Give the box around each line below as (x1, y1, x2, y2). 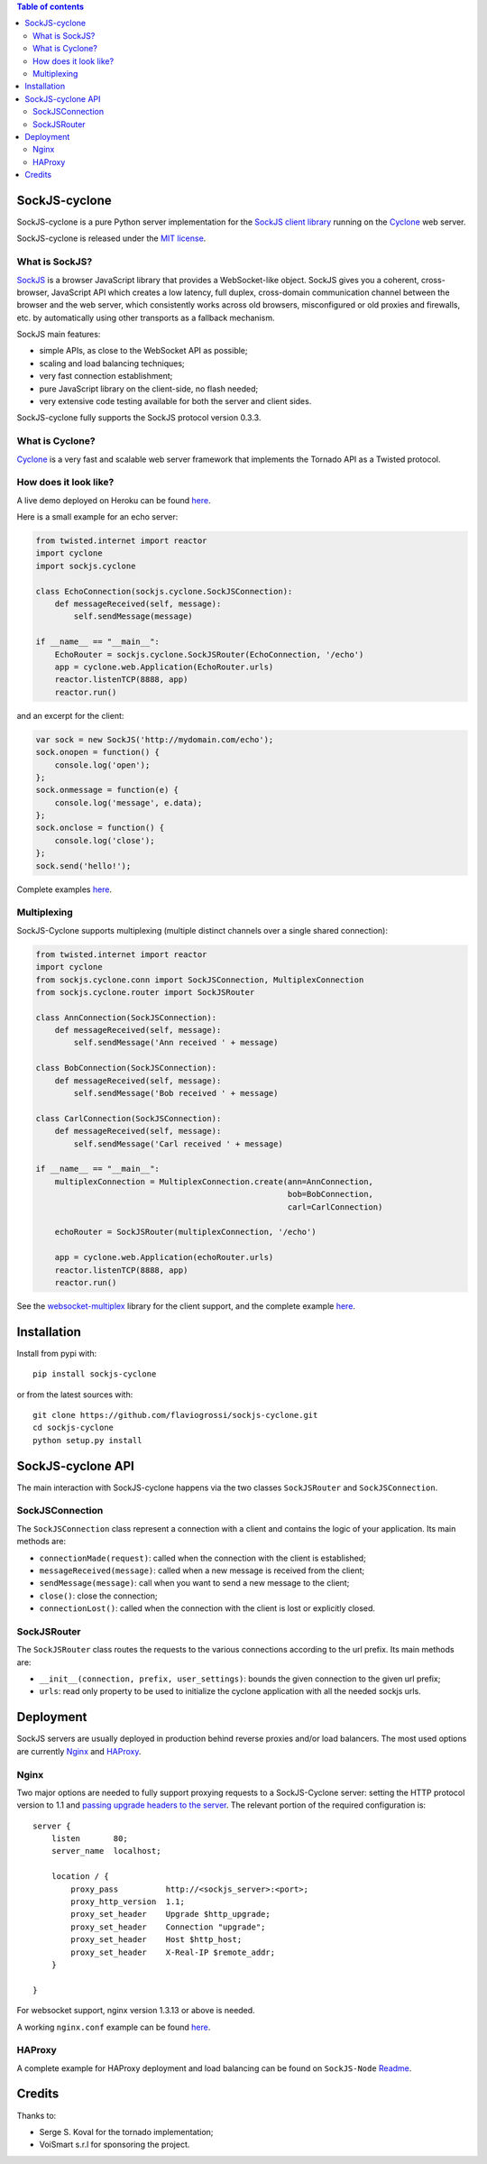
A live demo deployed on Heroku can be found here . (16, 494, 211, 505)
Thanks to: (16, 2110, 57, 2121)
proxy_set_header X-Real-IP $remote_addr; (70, 1947, 275, 1957)
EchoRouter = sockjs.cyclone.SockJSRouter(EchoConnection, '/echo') (54, 649, 364, 659)
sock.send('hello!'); (35, 861, 132, 870)
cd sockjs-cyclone (32, 1423, 115, 1433)
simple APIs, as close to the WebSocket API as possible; (39, 345, 248, 356)
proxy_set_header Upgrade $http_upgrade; (70, 1909, 271, 1920)
